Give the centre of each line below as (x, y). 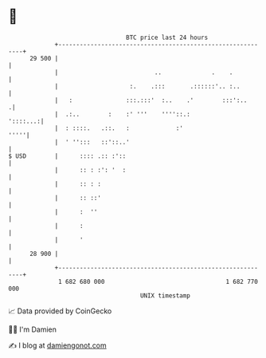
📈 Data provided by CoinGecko (60, 311)
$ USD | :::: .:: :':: (67, 156)
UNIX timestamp (165, 295)
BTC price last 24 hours (167, 37)
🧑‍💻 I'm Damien (33, 329)
